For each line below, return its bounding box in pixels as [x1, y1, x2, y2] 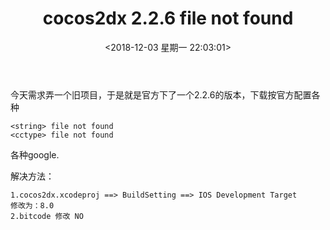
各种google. [10, 148, 60, 161]
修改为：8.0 [10, 200, 55, 211]
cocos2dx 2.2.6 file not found [42, 7, 294, 30]
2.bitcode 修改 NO [10, 211, 84, 221]
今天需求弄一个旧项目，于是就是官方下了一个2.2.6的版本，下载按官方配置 [10, 88, 312, 101]
